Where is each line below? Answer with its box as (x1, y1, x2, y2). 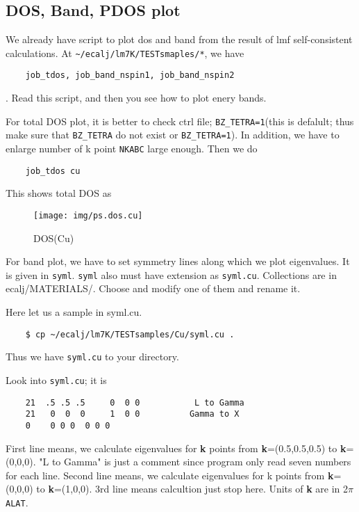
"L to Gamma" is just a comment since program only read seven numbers (39, 454, 351, 469)
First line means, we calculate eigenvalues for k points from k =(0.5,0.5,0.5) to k (6, 440, 347, 455)
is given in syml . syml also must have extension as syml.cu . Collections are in (6, 267, 337, 282)
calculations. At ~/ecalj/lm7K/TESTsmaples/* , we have (6, 45, 244, 60)
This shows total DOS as (6, 186, 112, 200)
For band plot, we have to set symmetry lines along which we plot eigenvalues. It (6, 254, 350, 269)
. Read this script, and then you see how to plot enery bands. (6, 90, 267, 105)
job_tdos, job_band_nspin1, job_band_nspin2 (25, 70, 235, 81)
